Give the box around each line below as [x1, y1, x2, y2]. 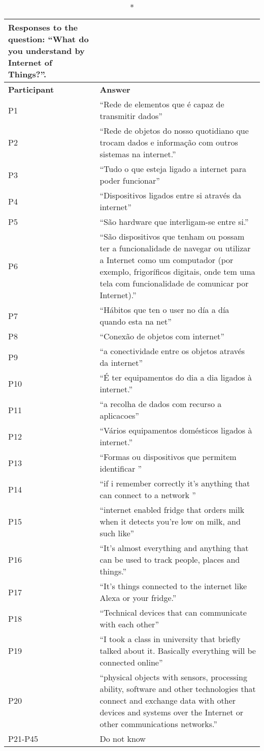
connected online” [100, 656, 163, 668]
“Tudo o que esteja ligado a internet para [100, 163, 247, 175]
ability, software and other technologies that [100, 683, 256, 695]
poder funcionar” [100, 175, 160, 186]
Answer [100, 83, 130, 95]
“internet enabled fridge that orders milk [100, 504, 245, 515]
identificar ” [100, 463, 142, 474]
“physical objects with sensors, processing [100, 671, 247, 683]
